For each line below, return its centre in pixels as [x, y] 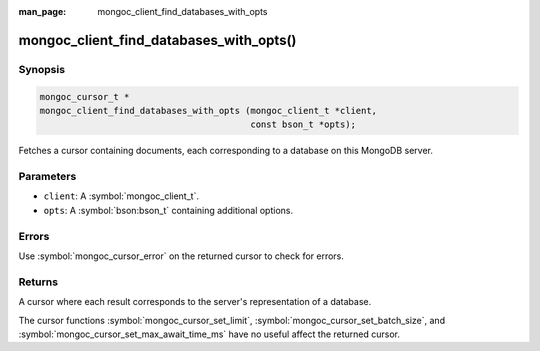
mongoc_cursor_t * [84, 96]
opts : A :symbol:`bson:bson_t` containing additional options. [168, 210]
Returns [38, 282]
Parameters [47, 177]
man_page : [42, 11]
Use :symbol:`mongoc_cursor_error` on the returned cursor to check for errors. [181, 256]
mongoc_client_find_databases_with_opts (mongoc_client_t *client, [208, 110]
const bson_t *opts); [303, 124]
